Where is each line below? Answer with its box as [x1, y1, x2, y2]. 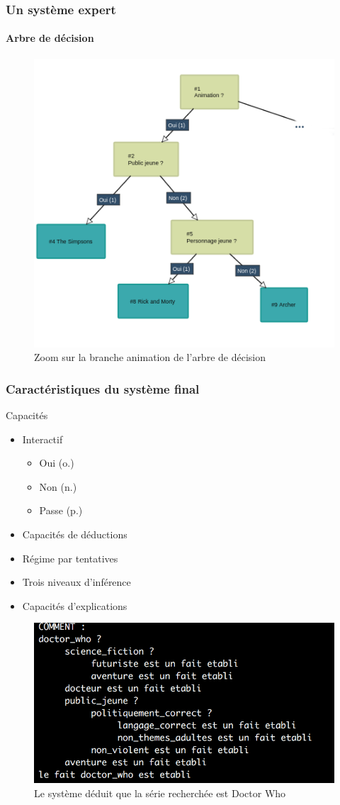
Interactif [22, 431, 63, 446]
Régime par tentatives [22, 550, 118, 565]
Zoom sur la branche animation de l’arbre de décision [34, 350, 266, 365]
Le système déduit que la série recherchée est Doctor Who [34, 785, 286, 800]
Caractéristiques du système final [6, 379, 200, 397]
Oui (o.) [39, 455, 74, 470]
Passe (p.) [39, 503, 83, 518]
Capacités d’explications [22, 598, 127, 613]
